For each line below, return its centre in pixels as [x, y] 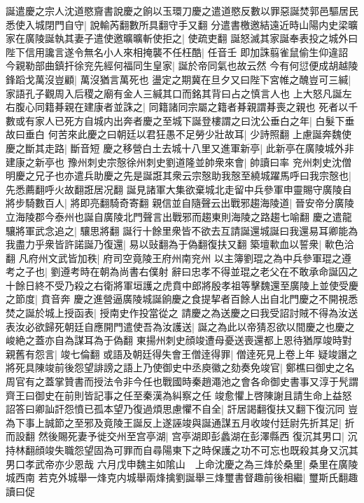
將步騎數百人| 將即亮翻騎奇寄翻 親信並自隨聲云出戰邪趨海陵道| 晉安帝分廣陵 [180, 203]
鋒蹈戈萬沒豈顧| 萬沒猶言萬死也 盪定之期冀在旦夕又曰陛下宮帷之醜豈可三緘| [178, 79]
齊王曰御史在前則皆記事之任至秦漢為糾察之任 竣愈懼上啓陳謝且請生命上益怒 [179, 395]
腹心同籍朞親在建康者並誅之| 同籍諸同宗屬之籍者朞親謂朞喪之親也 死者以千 [187, 107]
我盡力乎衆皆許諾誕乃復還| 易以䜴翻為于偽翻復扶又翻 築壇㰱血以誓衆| [164, 244]
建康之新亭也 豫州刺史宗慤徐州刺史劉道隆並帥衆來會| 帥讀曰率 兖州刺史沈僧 [178, 161]
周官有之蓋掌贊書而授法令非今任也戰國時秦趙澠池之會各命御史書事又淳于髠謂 [182, 381]
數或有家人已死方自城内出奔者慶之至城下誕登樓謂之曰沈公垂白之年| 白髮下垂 [180, 120]
